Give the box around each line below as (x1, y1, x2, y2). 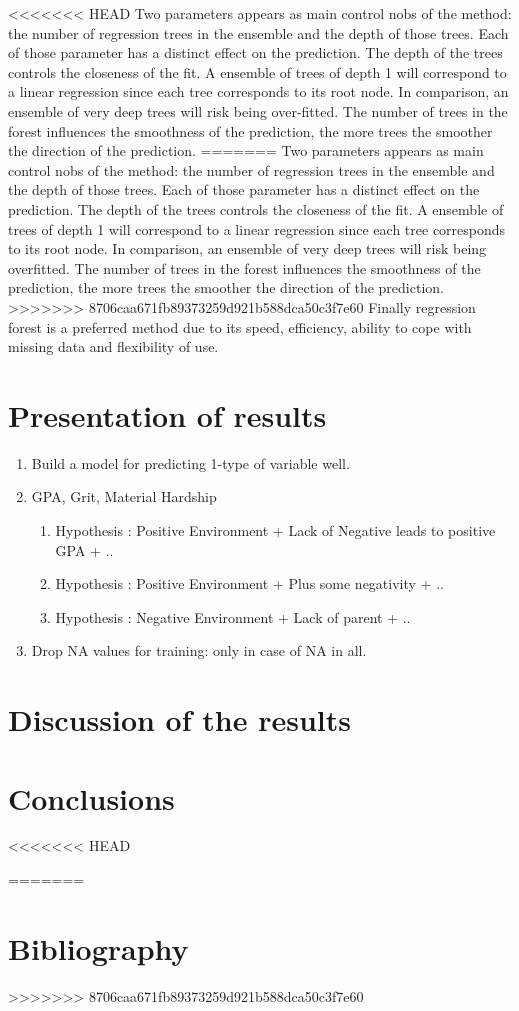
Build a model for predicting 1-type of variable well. (31, 452, 350, 473)
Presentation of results (8, 394, 327, 435)
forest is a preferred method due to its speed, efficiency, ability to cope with (8, 316, 472, 337)
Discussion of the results (8, 699, 351, 740)
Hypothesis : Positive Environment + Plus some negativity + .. (55, 573, 444, 594)
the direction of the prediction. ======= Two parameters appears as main (8, 140, 484, 161)
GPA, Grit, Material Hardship (31, 486, 217, 507)
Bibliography (8, 927, 189, 968)
